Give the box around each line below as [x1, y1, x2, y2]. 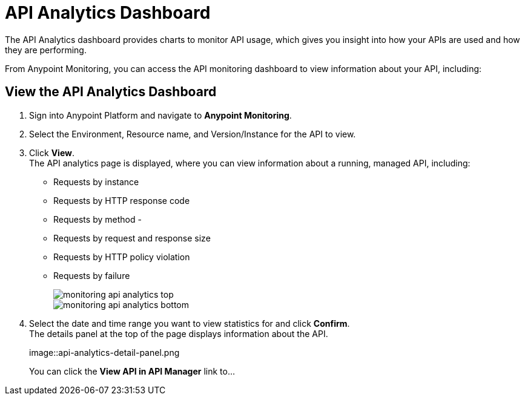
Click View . [29, 147, 74, 158]
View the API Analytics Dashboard [5, 84, 217, 100]
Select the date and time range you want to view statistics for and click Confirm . [29, 318, 350, 329]
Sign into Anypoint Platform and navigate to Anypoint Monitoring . [29, 110, 292, 120]
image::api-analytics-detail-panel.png [29, 347, 180, 358]
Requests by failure [53, 270, 130, 281]
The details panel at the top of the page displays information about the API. [29, 328, 328, 339]
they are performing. [5, 44, 87, 55]
